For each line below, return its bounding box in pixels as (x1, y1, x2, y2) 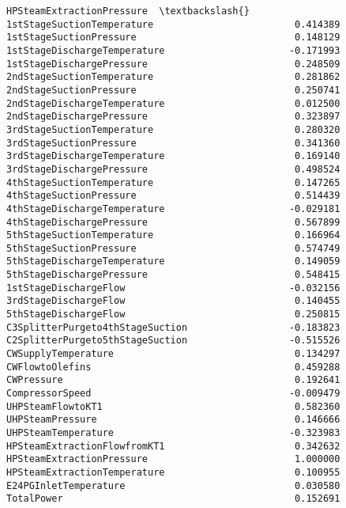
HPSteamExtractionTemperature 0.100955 (6, 466, 340, 478)
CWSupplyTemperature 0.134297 (6, 348, 340, 360)
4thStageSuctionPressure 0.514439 (6, 190, 340, 202)
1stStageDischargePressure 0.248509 (6, 58, 340, 70)
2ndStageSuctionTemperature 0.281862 (6, 71, 340, 83)
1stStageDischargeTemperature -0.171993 (6, 44, 340, 56)
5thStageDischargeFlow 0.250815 (6, 309, 340, 320)
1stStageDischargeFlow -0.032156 (6, 282, 340, 294)
